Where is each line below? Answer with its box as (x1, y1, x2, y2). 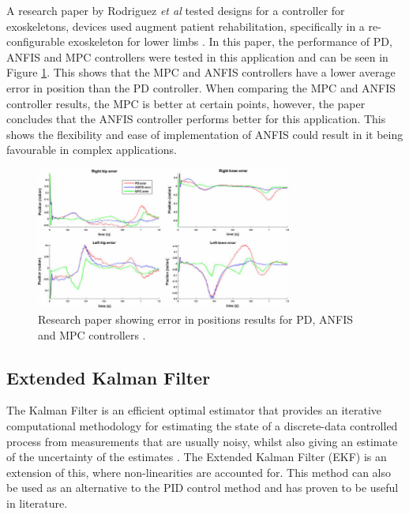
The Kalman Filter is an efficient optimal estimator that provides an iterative (6, 402, 382, 418)
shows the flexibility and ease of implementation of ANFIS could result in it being (6, 126, 403, 142)
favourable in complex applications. (6, 141, 177, 158)
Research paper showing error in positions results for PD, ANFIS (38, 310, 353, 327)
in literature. (6, 494, 68, 511)
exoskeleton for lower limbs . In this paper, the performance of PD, (68, 33, 392, 50)
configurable (6, 33, 65, 50)
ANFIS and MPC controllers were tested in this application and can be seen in (6, 48, 388, 65)
